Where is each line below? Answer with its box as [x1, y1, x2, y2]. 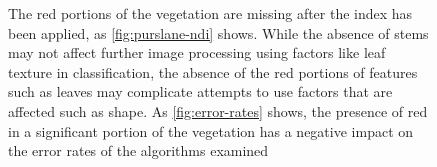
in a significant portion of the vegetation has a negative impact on [8, 120, 414, 141]
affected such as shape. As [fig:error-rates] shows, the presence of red [8, 100, 428, 121]
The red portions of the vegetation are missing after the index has [8, 3, 413, 23]
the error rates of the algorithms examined [8, 140, 269, 161]
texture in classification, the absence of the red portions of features [8, 61, 418, 82]
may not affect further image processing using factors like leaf [8, 42, 386, 63]
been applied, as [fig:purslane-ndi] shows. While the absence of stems [8, 22, 429, 43]
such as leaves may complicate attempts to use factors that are [8, 81, 393, 102]
